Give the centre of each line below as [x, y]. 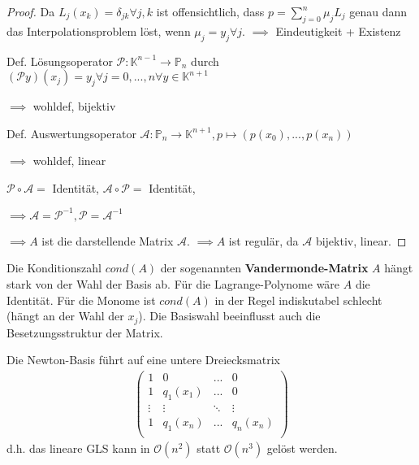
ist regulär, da [263, 240]
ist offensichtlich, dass [210, 11]
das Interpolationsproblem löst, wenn [99, 30]
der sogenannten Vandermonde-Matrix [264, 268]
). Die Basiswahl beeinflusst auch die [229, 316]
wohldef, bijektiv [74, 105]
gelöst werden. [302, 448]
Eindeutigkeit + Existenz [338, 30]
